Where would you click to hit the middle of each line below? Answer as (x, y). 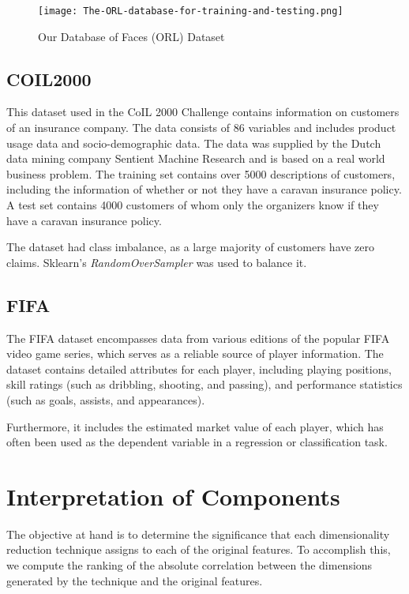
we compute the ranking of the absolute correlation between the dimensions (189, 565)
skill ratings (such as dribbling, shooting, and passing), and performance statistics (204, 384)
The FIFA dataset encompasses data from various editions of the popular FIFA (198, 338)
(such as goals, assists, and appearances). (106, 399)
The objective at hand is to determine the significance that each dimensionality (198, 534)
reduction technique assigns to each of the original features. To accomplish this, (199, 549)
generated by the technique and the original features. (135, 580)
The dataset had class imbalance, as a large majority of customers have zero (191, 247)
